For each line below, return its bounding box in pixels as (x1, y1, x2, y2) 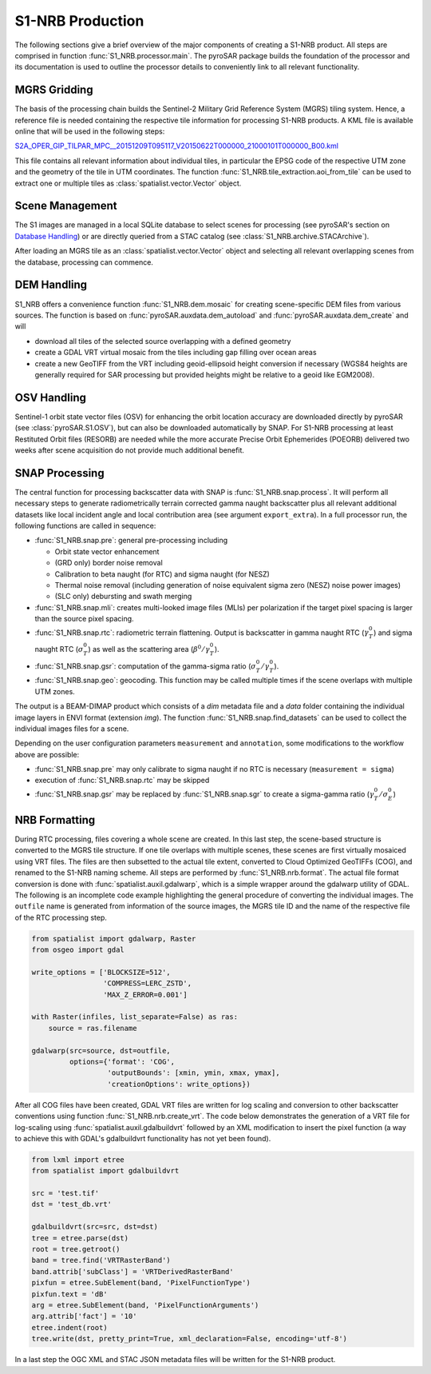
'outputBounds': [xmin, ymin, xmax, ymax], (107, 1068, 280, 1077)
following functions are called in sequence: (14, 521, 156, 531)
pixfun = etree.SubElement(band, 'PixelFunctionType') (31, 1278, 251, 1288)
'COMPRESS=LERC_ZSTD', (102, 979, 192, 988)
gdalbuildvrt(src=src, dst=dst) (31, 1222, 159, 1232)
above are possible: (14, 749, 80, 759)
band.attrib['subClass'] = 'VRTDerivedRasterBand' (31, 1267, 235, 1276)
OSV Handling (14, 390, 87, 404)
